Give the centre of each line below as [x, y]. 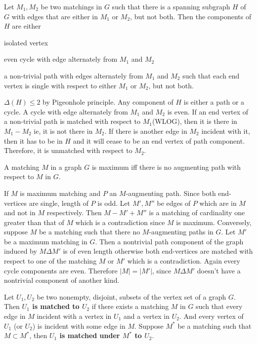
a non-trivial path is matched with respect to [72, 121]
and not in [20, 212]
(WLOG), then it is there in [194, 121]
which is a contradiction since [120, 222]
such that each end [211, 75]
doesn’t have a [219, 270]
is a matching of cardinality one [197, 212]
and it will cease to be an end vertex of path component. [159, 140]
